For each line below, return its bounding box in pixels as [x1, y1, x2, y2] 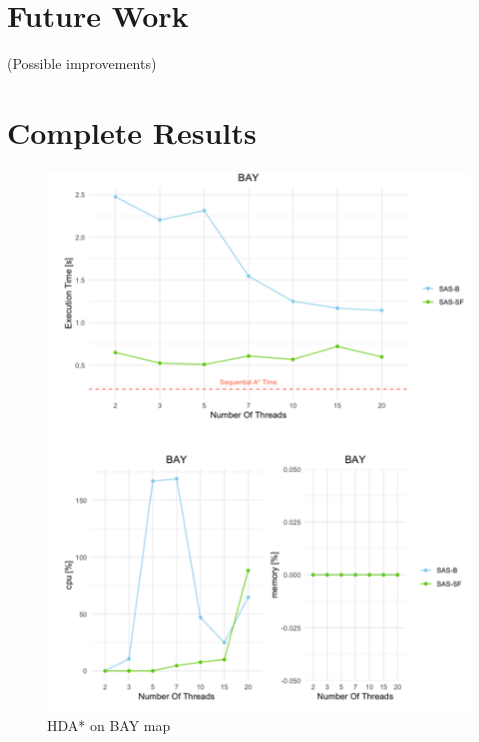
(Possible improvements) [7, 53, 157, 74]
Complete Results [7, 111, 257, 152]
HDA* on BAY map [47, 715, 171, 736]
